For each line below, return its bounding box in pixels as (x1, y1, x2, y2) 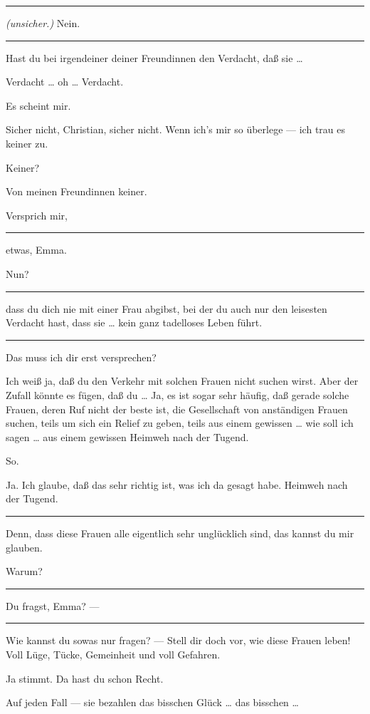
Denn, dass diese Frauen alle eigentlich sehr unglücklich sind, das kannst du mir (6, 526, 354, 541)
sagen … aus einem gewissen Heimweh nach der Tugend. (6, 429, 249, 444)
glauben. (6, 539, 43, 554)
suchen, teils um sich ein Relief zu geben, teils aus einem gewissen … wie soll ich (6, 415, 354, 430)
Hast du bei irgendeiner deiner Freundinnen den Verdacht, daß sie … (6, 50, 303, 65)
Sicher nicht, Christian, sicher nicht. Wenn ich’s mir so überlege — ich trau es (6, 122, 345, 137)
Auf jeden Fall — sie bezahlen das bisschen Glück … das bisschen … (6, 695, 299, 710)
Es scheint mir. (6, 98, 71, 113)
